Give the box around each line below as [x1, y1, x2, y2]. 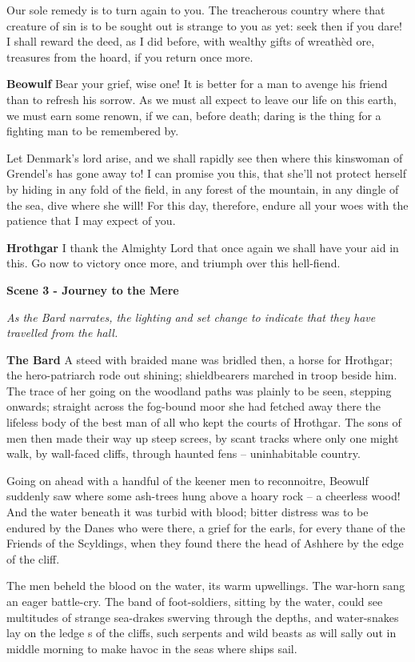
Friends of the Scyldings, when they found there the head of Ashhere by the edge [6, 535, 404, 552]
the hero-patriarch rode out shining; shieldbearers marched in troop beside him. [6, 367, 397, 383]
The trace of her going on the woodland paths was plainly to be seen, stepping [6, 382, 392, 399]
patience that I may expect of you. [6, 212, 176, 229]
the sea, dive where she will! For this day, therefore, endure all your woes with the [6, 196, 409, 213]
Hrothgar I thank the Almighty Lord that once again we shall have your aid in [6, 239, 399, 255]
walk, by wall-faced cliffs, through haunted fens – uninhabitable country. [6, 445, 361, 462]
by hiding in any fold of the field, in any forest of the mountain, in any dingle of [6, 180, 399, 197]
